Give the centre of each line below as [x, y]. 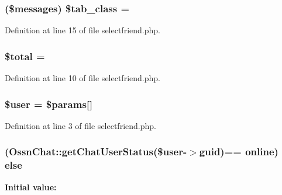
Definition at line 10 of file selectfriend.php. [82, 78]
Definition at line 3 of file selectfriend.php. [80, 125]
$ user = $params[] [49, 104]
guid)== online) [239, 152]
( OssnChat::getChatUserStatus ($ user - [96, 152]
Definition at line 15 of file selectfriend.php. [82, 30]
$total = [25, 56]
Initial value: [31, 187]
